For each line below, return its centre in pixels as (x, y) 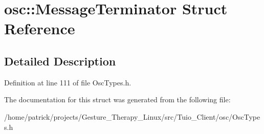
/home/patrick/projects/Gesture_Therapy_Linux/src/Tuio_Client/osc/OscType (132, 116)
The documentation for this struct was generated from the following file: (117, 99)
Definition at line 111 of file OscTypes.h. (68, 82)
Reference (40, 28)
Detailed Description (60, 61)
